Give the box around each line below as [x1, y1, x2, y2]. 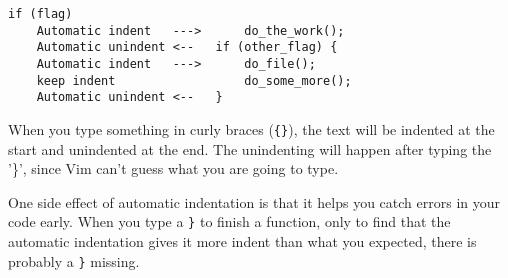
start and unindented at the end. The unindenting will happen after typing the [8, 138, 492, 159]
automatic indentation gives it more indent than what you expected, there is [8, 231, 477, 252]
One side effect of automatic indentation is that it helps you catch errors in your [8, 191, 501, 212]
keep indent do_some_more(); [36, 73, 352, 88]
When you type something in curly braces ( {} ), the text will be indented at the [8, 118, 495, 139]
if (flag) [8, 7, 73, 21]
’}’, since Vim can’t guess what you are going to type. [8, 158, 339, 179]
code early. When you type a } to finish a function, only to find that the [8, 211, 451, 232]
